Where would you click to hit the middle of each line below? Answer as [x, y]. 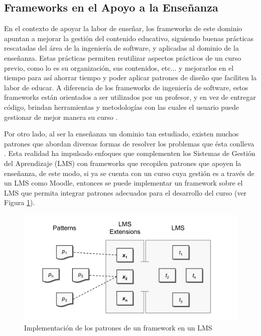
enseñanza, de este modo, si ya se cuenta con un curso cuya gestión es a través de [129, 173]
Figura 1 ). [20, 202]
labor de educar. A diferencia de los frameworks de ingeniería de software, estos [126, 87]
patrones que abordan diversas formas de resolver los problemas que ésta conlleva [129, 143]
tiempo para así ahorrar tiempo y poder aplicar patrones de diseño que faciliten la [130, 77]
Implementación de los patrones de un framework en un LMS [118, 327]
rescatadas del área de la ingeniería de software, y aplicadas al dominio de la [121, 48]
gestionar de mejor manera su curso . [61, 117]
